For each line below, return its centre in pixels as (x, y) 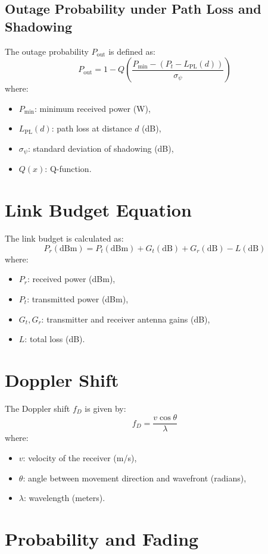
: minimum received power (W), (92, 108)
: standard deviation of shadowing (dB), (101, 148)
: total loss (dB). (55, 339)
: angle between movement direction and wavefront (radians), (135, 478)
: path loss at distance (92, 128)
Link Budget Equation (98, 210)
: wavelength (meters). (64, 498)
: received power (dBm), (71, 279)
